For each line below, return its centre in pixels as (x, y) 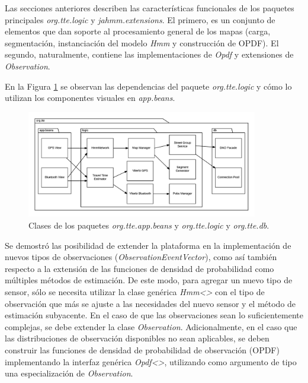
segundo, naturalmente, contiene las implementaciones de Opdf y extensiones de (149, 54)
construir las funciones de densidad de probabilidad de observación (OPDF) (142, 349)
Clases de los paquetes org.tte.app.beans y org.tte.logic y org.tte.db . (149, 225)
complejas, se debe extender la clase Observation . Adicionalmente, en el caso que (151, 326)
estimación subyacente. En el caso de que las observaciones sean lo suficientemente (154, 315)
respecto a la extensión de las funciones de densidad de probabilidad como (139, 268)
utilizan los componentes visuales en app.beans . (90, 98)
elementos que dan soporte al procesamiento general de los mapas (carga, (138, 31)
